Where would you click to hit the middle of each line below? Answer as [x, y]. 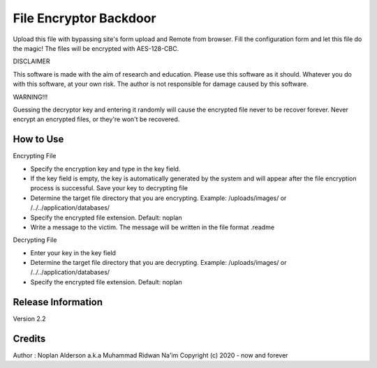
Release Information [58, 302]
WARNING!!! [30, 97]
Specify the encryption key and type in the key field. [105, 169]
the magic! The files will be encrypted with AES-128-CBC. [96, 48]
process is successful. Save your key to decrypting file [109, 188]
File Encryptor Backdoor [84, 18]
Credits [29, 338]
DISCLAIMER [31, 61]
